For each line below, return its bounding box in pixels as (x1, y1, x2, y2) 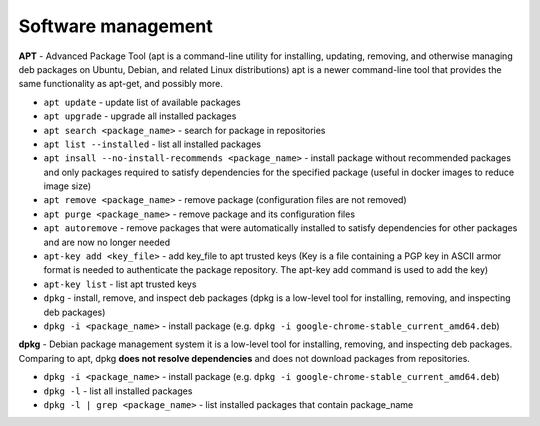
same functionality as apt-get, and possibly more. (18, 78, 224, 90)
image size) (43, 180, 92, 192)
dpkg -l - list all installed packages (43, 385, 193, 397)
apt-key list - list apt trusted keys (43, 278, 197, 290)
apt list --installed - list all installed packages (43, 138, 262, 150)
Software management (18, 15, 214, 37)
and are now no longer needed (43, 236, 170, 248)
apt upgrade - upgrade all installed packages (43, 110, 237, 122)
